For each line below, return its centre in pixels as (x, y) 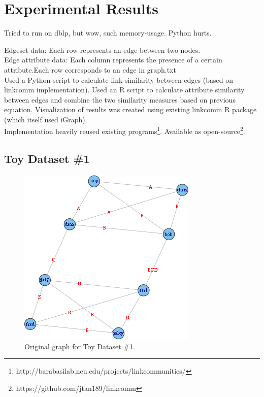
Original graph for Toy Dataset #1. (80, 346)
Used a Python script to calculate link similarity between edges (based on (119, 79)
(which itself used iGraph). (46, 119)
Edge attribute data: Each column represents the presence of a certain (113, 60)
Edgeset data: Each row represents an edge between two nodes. (102, 49)
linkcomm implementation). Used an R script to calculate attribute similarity (124, 90)
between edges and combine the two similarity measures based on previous (120, 99)
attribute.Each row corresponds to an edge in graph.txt (90, 69)
